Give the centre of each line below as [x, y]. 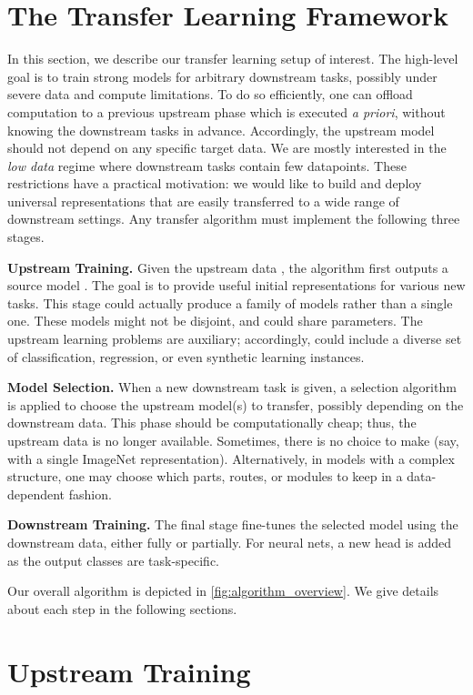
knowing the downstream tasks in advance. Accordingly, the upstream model [221, 130]
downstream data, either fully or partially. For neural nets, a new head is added [229, 542]
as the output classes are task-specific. [114, 560]
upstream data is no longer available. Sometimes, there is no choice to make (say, [233, 440]
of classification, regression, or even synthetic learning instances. [186, 356]
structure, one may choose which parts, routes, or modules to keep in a [205, 476]
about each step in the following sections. [122, 608]
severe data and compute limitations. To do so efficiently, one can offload [210, 94]
